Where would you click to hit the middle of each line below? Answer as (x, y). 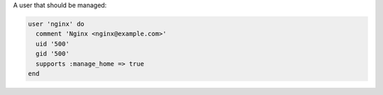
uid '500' (53, 44)
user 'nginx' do (56, 24)
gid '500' (53, 54)
